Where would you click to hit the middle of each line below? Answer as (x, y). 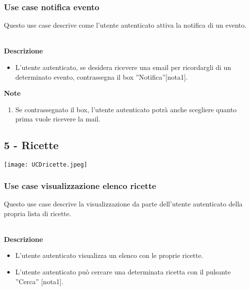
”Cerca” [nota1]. (39, 281)
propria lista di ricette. (38, 213)
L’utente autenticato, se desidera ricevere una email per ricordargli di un (123, 67)
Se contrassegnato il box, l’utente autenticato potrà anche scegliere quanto (126, 109)
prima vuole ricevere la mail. (58, 119)
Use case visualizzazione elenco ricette (80, 185)
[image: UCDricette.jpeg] (46, 165)
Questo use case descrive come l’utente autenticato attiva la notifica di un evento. (125, 25)
